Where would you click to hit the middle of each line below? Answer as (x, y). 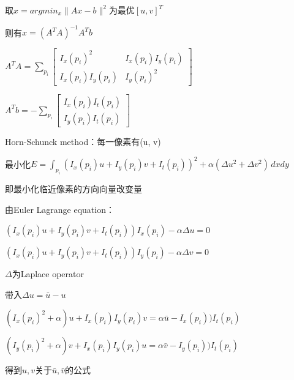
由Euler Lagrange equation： (60, 209)
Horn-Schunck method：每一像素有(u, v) (83, 142)
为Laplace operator (48, 274)
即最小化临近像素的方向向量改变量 (73, 189)
